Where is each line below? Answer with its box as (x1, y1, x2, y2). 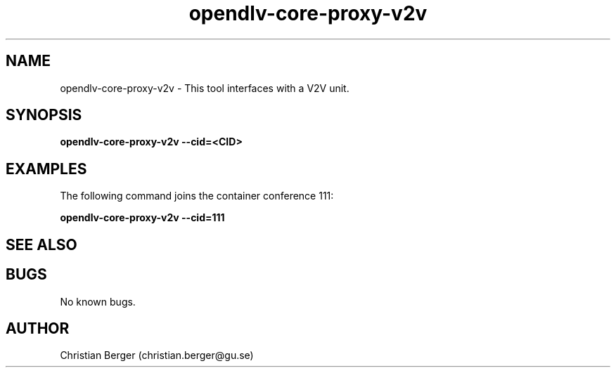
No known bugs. (60, 295, 136, 308)
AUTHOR (6, 319, 70, 337)
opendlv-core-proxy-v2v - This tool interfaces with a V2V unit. (60, 81, 349, 94)
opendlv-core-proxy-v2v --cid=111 (60, 211, 225, 224)
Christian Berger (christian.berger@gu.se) (60, 349, 254, 362)
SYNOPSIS (6, 106, 82, 124)
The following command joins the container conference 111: (60, 190, 334, 202)
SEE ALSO (6, 235, 77, 254)
